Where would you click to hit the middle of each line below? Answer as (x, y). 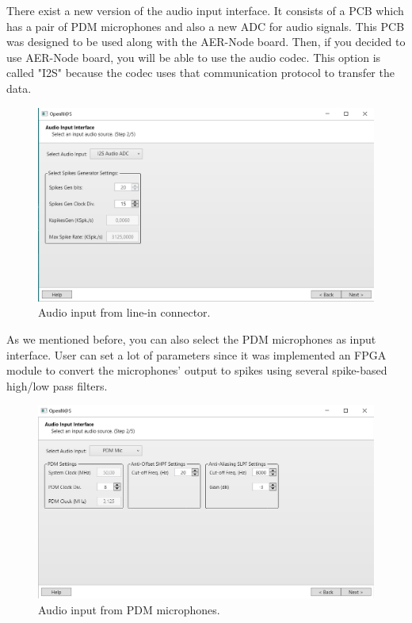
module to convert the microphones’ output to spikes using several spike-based (197, 370)
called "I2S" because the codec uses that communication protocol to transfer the (200, 73)
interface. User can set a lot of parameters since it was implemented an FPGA (196, 354)
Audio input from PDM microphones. (129, 609)
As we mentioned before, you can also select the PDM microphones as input (191, 339)
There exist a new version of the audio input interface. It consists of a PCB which (205, 10)
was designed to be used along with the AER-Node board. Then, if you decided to (206, 42)
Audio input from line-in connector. (124, 312)
